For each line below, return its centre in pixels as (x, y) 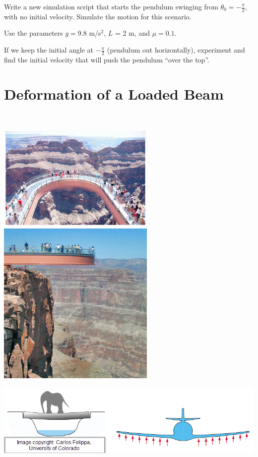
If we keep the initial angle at (49, 50)
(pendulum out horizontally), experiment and (176, 50)
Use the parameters (33, 33)
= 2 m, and (133, 33)
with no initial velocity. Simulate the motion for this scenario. (98, 16)
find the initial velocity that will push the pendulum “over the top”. (107, 59)
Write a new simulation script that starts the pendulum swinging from (111, 6)
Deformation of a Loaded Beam (114, 93)
